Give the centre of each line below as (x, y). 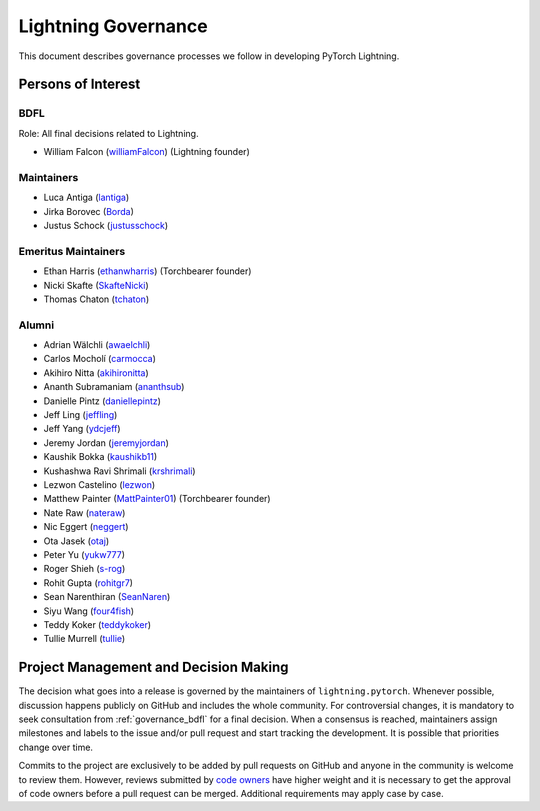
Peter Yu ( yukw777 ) (84, 554)
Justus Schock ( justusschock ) (106, 226)
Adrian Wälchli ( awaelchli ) (97, 345)
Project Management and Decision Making (153, 667)
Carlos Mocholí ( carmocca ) (100, 359)
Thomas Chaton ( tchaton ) (96, 299)
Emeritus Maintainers (72, 251)
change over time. (56, 747)
